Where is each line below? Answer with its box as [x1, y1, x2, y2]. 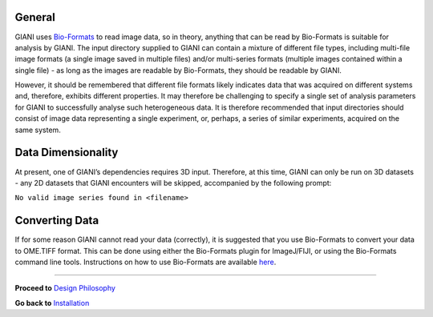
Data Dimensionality [14, 146, 119, 159]
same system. [14, 125, 62, 134]
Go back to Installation [14, 298, 90, 307]
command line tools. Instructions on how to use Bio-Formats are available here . [14, 257, 277, 267]
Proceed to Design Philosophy [14, 283, 116, 293]
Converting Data [14, 214, 99, 227]
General [14, 10, 56, 24]
